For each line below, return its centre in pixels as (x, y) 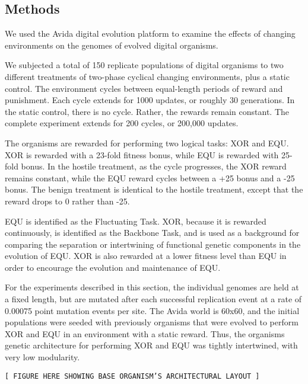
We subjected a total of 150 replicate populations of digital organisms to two (144, 65)
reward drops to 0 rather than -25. (67, 201)
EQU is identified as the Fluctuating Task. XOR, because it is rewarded (136, 221)
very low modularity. (42, 357)
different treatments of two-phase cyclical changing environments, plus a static (147, 76)
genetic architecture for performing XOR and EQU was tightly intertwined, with (151, 345)
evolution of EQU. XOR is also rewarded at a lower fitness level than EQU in (146, 256)
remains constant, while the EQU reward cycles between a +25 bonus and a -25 (150, 177)
